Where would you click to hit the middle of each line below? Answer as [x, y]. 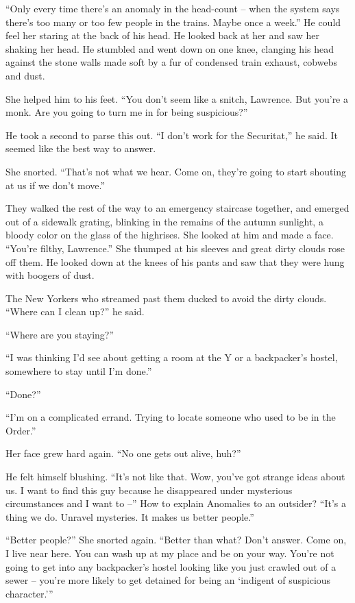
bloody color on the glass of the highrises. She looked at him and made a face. [170, 235]
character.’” [29, 593]
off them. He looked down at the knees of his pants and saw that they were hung [175, 261]
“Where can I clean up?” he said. [75, 311]
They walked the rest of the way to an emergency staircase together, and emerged [177, 208]
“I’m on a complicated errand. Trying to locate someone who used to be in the [171, 417]
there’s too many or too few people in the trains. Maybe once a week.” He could [173, 22]
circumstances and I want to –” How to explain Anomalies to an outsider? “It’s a [176, 503]
